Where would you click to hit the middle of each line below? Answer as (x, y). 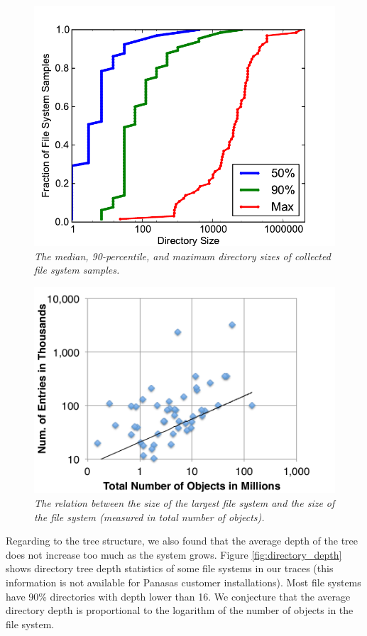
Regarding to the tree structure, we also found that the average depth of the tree (182, 541)
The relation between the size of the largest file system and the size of (185, 502)
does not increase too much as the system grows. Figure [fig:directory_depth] (174, 554)
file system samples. (77, 270)
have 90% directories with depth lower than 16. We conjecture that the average (178, 596)
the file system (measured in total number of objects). (149, 517)
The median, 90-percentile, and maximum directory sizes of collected (182, 256)
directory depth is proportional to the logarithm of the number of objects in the (180, 610)
